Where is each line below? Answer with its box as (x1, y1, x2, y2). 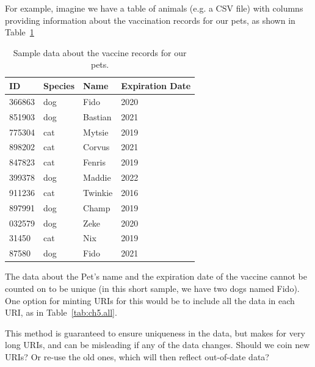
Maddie (83, 171, 111, 184)
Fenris (83, 156, 106, 169)
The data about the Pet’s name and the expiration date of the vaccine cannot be (5, 270, 307, 283)
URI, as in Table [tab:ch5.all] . (5, 306, 117, 319)
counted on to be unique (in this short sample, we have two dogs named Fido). (5, 282, 300, 294)
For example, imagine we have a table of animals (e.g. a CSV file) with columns (5, 2, 303, 14)
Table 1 (5, 26, 34, 38)
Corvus (83, 140, 110, 153)
